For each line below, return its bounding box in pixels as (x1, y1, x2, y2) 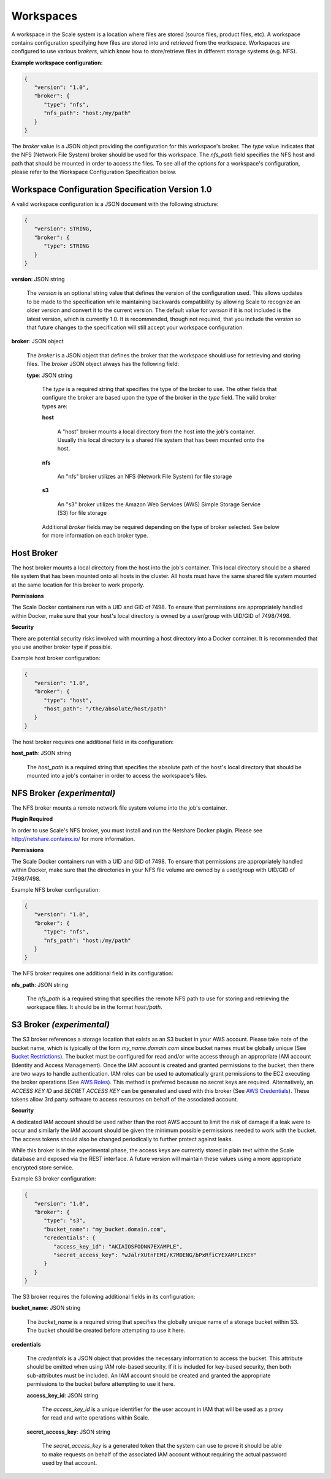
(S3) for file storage (57, 509, 107, 517)
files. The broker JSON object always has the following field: (26, 360, 180, 368)
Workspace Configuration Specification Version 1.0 (11, 184, 213, 195)
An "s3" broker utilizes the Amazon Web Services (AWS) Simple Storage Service (57, 500, 261, 508)
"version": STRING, (34, 226, 93, 232)
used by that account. (42, 1459, 97, 1466)
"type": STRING (44, 243, 89, 249)
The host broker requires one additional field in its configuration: (11, 738, 174, 745)
